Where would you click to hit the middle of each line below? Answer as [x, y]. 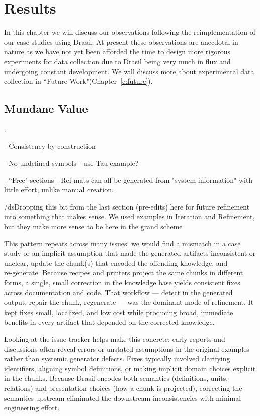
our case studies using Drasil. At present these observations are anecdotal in [121, 41]
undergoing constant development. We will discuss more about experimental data [129, 71]
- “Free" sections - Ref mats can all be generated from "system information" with [128, 180]
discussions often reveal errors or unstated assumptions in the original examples [127, 348]
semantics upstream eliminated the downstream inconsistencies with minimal [123, 398]
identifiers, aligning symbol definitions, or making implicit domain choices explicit [130, 368]
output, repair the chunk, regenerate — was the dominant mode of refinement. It [129, 302]
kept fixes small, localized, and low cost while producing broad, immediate [119, 312]
